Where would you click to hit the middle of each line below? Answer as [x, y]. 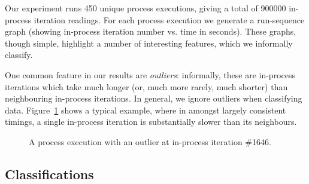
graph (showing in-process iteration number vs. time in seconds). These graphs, [151, 31]
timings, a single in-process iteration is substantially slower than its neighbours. [151, 122]
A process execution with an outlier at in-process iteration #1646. [150, 141]
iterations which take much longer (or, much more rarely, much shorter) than [146, 86]
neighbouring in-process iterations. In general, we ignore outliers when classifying [154, 98]
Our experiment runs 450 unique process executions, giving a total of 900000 [146, 8]
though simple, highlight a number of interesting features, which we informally [149, 43]
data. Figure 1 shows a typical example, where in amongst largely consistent [146, 110]
